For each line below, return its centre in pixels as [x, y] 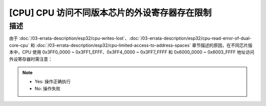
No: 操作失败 [48, 88]
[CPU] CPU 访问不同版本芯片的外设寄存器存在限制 [110, 13]
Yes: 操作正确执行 [53, 81]
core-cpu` [19, 45]
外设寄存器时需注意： [31, 59]
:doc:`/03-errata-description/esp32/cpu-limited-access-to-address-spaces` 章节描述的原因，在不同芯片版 [144, 45]
